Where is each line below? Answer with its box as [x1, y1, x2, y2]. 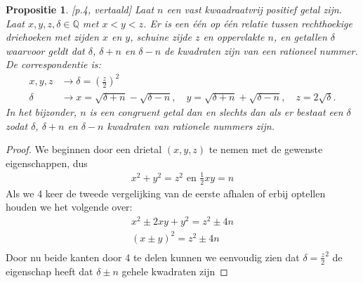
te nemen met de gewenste [209, 142, 323, 157]
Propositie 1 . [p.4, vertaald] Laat [6, 2, 154, 16]
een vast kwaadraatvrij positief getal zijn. [166, 2, 342, 16]
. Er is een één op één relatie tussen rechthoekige [143, 15, 352, 30]
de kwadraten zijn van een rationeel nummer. [164, 43, 358, 58]
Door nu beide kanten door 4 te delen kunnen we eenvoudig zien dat [6, 249, 300, 264]
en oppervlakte [203, 29, 265, 44]
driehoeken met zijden [6, 29, 99, 44]
